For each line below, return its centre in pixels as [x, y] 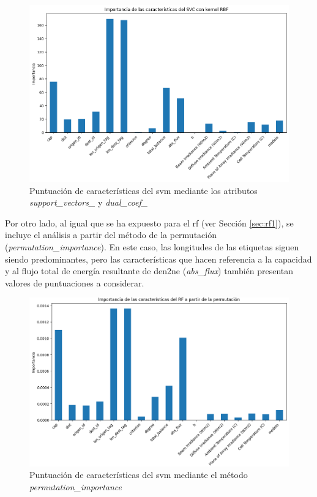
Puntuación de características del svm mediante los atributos [144, 190]
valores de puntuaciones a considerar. [75, 282]
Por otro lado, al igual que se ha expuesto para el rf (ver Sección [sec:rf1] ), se [149, 222]
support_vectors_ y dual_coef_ [89, 202]
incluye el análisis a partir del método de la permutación [111, 235]
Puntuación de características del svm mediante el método [139, 475]
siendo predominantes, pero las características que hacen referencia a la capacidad [158, 259]
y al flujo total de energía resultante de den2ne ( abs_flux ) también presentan [149, 271]
